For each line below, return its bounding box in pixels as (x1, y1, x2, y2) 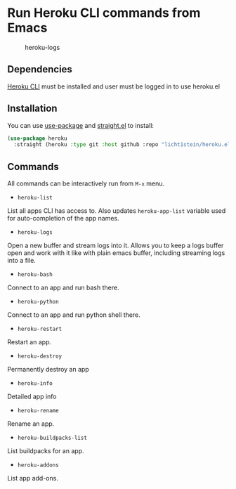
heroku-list (17, 195, 53, 202)
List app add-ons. (7, 474, 58, 483)
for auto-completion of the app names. (7, 214, 119, 223)
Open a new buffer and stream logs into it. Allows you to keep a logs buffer (7, 241, 224, 250)
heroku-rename (17, 407, 59, 415)
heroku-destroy (17, 353, 63, 360)
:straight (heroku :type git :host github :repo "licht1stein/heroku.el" (13, 141, 234, 148)
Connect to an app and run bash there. (7, 283, 119, 292)
